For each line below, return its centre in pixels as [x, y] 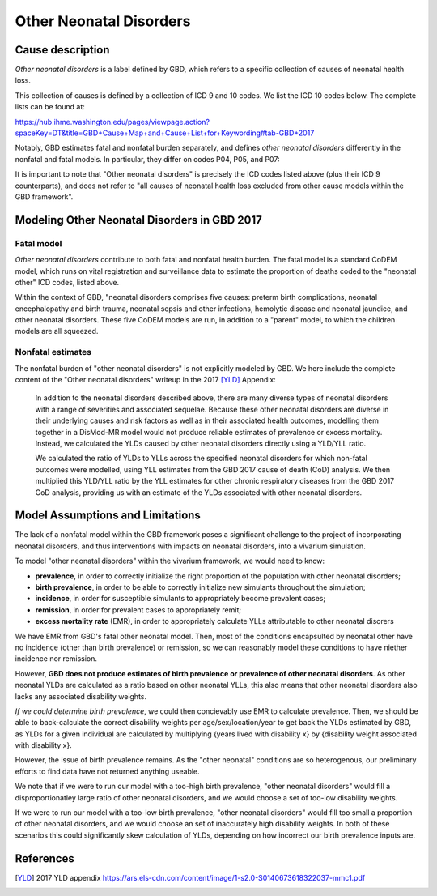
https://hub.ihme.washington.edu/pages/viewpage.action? [112, 122]
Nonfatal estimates [53, 352]
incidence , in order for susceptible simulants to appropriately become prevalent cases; [180, 599]
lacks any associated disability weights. [81, 696]
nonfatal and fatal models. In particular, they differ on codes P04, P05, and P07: [147, 159]
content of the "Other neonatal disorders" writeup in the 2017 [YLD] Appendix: [146, 380]
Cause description [62, 50]
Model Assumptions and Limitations [108, 516]
